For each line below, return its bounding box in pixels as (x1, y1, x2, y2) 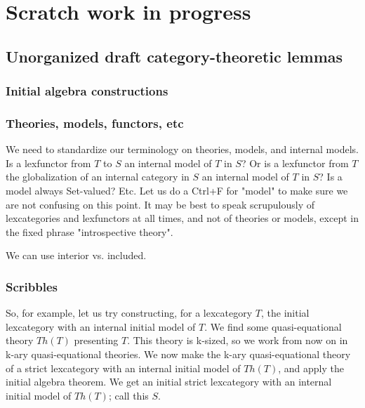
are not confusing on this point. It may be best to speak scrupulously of (6, 197, 315, 211)
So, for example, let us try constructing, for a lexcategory (6, 305, 253, 320)
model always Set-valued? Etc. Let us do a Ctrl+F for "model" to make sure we (6, 183, 348, 197)
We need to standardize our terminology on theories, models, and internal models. (6, 142, 359, 157)
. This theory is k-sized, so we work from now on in (127, 333, 348, 348)
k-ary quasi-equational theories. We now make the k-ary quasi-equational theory (6, 346, 351, 361)
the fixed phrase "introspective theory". (6, 224, 173, 239)
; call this (108, 388, 149, 402)
